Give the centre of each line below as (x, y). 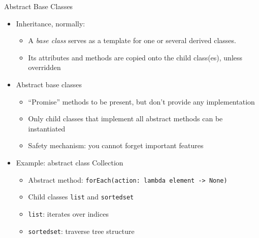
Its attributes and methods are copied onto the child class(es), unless (135, 57)
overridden (44, 67)
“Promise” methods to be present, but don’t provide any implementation (141, 101)
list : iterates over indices (68, 213)
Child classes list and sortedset (81, 197)
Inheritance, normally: (51, 23)
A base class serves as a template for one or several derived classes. (132, 40)
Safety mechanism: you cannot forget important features (116, 145)
